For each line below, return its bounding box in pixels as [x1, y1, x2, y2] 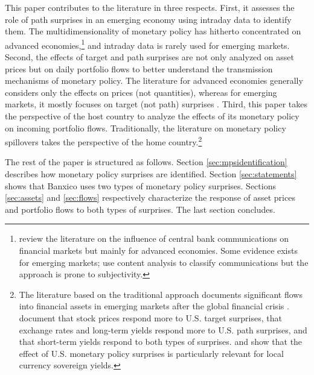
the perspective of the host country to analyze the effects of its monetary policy [5, 110, 300, 122]
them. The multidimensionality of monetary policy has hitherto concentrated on [5, 25, 301, 37]
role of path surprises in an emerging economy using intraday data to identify [5, 13, 292, 25]
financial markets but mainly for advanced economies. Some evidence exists [19, 244, 298, 256]
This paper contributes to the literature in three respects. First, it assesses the [5, 1, 295, 13]
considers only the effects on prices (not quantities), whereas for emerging [5, 86, 277, 98]
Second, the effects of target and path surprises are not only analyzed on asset [5, 51, 294, 63]
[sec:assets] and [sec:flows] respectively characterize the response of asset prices [5, 191, 295, 204]
